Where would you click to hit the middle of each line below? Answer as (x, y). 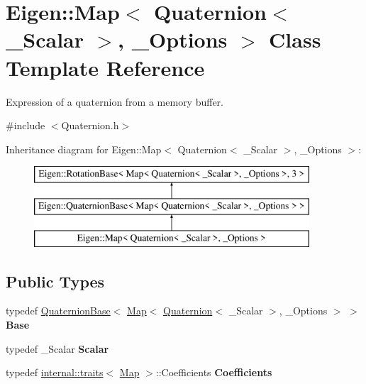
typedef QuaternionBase (58, 311)
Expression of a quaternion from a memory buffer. (115, 101)
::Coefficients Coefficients (214, 372)
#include (26, 125)
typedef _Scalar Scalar (57, 348)
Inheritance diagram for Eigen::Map (84, 149)
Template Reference (105, 67)
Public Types (55, 281)
